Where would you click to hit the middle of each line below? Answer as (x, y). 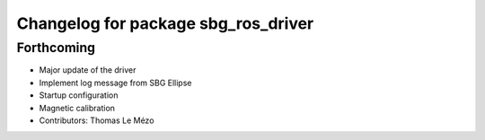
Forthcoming (56, 48)
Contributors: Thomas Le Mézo (97, 120)
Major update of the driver (88, 70)
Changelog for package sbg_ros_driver (165, 23)
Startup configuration (79, 95)
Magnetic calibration (77, 108)
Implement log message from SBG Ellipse (115, 83)
